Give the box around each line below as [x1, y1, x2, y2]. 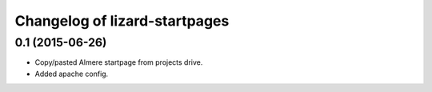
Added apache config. [34, 69, 109, 78]
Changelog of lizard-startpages [14, 12, 230, 30]
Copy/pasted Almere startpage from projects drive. [34, 58, 203, 67]
